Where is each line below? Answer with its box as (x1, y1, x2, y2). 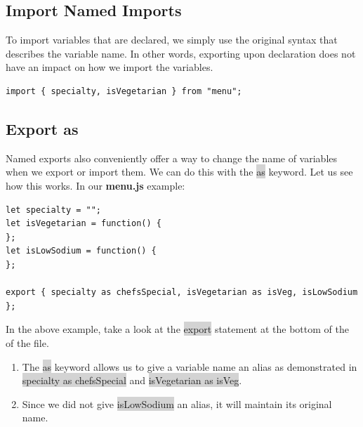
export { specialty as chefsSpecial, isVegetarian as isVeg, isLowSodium (6, 287, 358, 298)
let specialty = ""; (6, 204, 102, 215)
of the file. (6, 335, 49, 350)
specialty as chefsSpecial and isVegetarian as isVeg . (22, 373, 242, 388)
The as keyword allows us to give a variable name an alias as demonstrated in (22, 359, 357, 374)
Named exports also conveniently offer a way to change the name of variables (6, 150, 338, 165)
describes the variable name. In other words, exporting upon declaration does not (6, 46, 356, 60)
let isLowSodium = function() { (6, 246, 157, 256)
